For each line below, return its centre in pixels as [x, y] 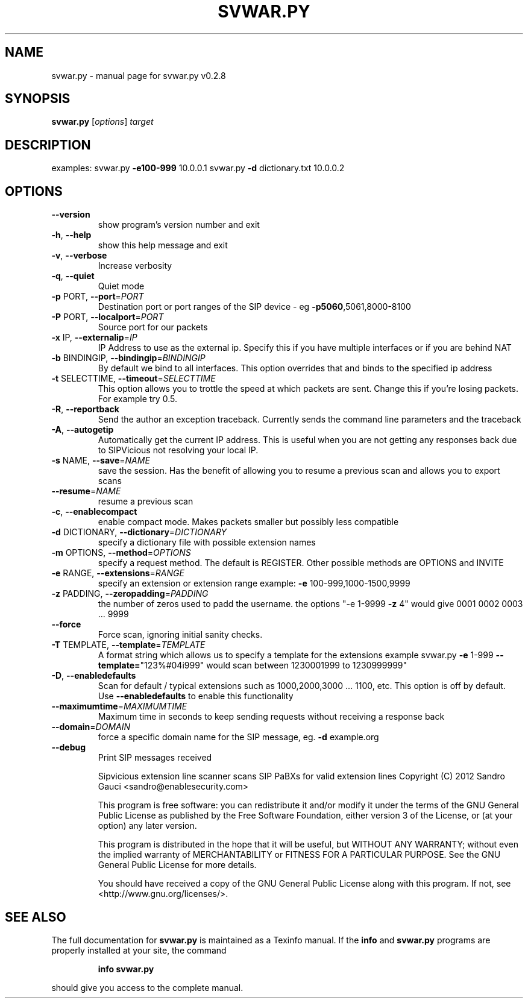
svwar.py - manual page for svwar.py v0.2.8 [139, 75]
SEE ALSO [36, 917]
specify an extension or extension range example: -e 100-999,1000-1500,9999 [254, 583]
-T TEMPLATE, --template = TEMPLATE [128, 645]
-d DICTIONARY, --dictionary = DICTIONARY [139, 532]
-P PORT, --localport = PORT [108, 317]
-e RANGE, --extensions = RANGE [118, 573]
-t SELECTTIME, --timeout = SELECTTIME [134, 379]
